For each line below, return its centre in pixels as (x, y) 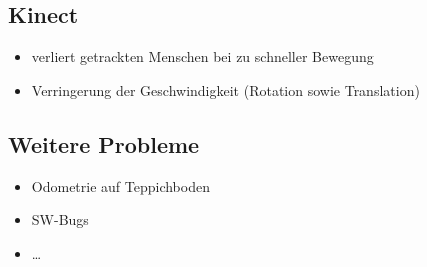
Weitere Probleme (104, 143)
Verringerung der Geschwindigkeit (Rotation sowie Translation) (225, 89)
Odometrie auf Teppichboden (120, 185)
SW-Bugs (60, 219)
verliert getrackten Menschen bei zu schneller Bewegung (202, 56)
